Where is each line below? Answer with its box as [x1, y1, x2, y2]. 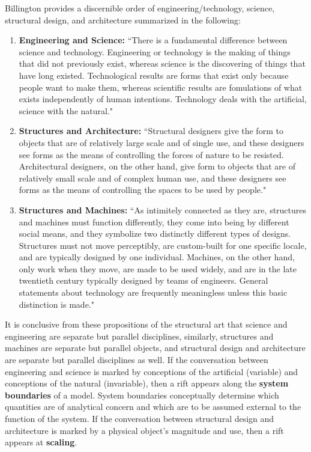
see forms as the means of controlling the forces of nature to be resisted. [19, 148, 284, 160]
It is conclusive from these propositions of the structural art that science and [5, 318, 288, 331]
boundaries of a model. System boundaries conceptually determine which [5, 388, 279, 401]
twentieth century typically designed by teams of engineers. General [19, 274, 268, 287]
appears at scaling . [5, 436, 77, 448]
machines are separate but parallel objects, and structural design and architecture [5, 341, 306, 354]
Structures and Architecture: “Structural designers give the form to [19, 124, 283, 137]
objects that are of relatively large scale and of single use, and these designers [19, 136, 304, 148]
